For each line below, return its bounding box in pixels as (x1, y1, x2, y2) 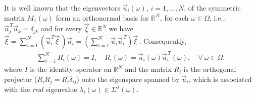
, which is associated (188, 74, 252, 84)
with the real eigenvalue (4, 84, 77, 94)
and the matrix (125, 64, 172, 74)
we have (109, 23, 134, 34)
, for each (160, 12, 189, 23)
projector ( (4, 74, 37, 84)
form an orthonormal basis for (56, 12, 149, 23)
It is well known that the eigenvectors (4, 3, 120, 13)
